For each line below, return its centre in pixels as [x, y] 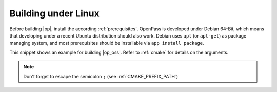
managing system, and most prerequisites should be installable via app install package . [107, 43]
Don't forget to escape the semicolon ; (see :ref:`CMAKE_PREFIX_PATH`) [101, 76]
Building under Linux [54, 13]
